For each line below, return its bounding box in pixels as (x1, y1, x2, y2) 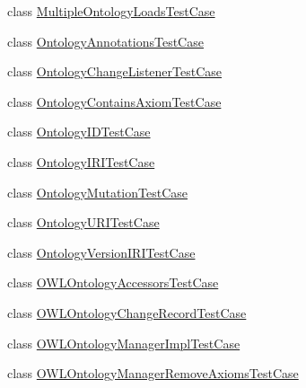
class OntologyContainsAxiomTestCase (7, 92, 222, 110)
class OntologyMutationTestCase (7, 182, 188, 201)
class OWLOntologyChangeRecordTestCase (7, 303, 247, 322)
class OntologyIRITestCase (7, 152, 155, 171)
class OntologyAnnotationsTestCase (7, 31, 204, 50)
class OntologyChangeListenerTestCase (7, 62, 222, 81)
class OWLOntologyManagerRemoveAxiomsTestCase (7, 364, 299, 383)
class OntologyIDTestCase (7, 122, 151, 141)
